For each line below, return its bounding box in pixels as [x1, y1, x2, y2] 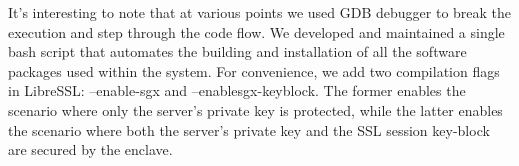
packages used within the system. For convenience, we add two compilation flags [8, 60, 500, 81]
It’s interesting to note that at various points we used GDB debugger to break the [8, 2, 512, 22]
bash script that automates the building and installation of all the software [8, 41, 467, 62]
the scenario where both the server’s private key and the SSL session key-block [8, 119, 490, 140]
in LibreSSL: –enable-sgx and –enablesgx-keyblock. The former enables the [8, 80, 466, 101]
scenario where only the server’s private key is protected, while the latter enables [8, 99, 503, 120]
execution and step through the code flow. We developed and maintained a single [8, 21, 505, 42]
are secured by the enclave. [8, 139, 173, 160]
